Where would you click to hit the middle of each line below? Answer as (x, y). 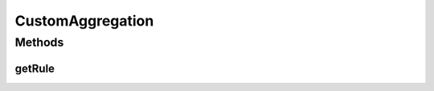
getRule (35, 68)
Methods (39, 42)
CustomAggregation (84, 21)
